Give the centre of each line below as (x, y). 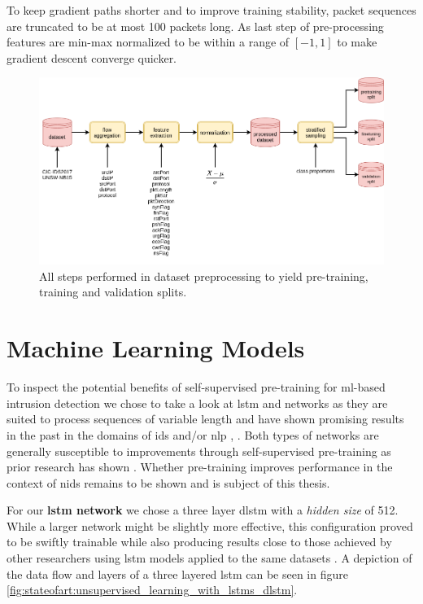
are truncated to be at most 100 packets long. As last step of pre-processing (195, 26)
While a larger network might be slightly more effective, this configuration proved (210, 525)
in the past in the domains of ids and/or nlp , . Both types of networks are (193, 434)
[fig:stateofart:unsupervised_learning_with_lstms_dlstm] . (152, 590)
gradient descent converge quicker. (92, 57)
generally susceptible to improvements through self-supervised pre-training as (199, 451)
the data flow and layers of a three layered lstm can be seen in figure (177, 573)
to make (357, 42)
